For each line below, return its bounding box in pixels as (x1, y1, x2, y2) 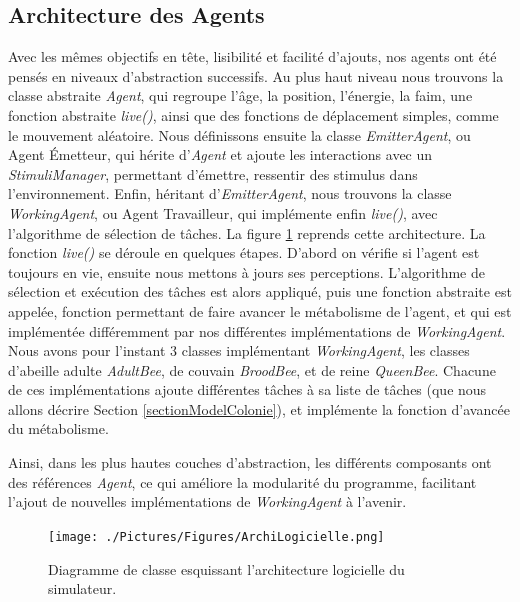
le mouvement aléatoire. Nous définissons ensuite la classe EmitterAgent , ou (8, 124, 471, 145)
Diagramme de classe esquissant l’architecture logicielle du (48, 558, 405, 579)
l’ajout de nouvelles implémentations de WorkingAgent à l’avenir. (8, 491, 407, 512)
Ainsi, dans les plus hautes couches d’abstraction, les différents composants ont (8, 452, 492, 473)
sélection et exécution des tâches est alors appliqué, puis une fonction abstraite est (8, 281, 512, 302)
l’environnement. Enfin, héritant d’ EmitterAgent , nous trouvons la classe (8, 183, 452, 204)
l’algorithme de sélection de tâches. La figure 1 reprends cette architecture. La (8, 222, 486, 243)
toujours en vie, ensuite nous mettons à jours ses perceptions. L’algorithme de (8, 261, 485, 282)
